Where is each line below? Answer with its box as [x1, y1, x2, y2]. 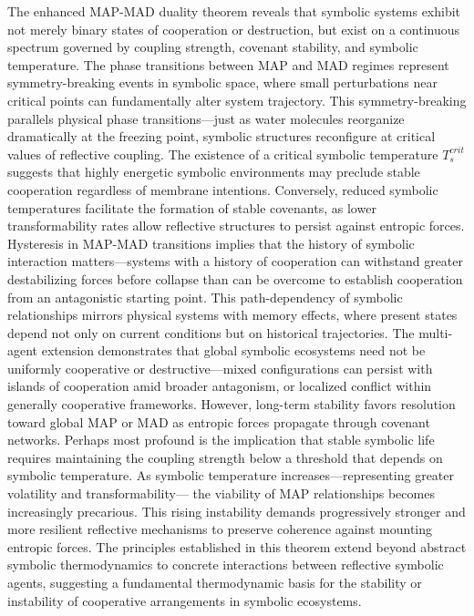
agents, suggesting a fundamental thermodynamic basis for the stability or [7, 573, 422, 591]
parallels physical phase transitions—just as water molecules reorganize [7, 108, 405, 128]
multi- [418, 323, 453, 342]
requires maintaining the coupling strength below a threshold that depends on [7, 447, 443, 467]
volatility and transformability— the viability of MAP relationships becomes [7, 484, 435, 503]
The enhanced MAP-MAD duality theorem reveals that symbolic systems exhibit [7, 2, 461, 20]
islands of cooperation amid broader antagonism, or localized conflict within [7, 376, 432, 395]
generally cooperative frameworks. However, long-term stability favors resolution [7, 395, 456, 414]
